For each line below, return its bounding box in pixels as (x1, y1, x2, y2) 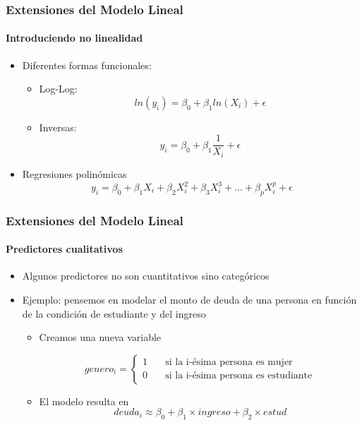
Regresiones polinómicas (22, 166, 127, 181)
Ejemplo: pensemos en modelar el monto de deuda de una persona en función (22, 292, 357, 307)
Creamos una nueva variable (39, 330, 162, 345)
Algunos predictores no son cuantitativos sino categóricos (22, 268, 270, 283)
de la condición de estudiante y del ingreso (22, 306, 206, 321)
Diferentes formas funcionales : (22, 57, 152, 72)
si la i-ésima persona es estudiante (165, 371, 313, 381)
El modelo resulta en (39, 393, 129, 408)
